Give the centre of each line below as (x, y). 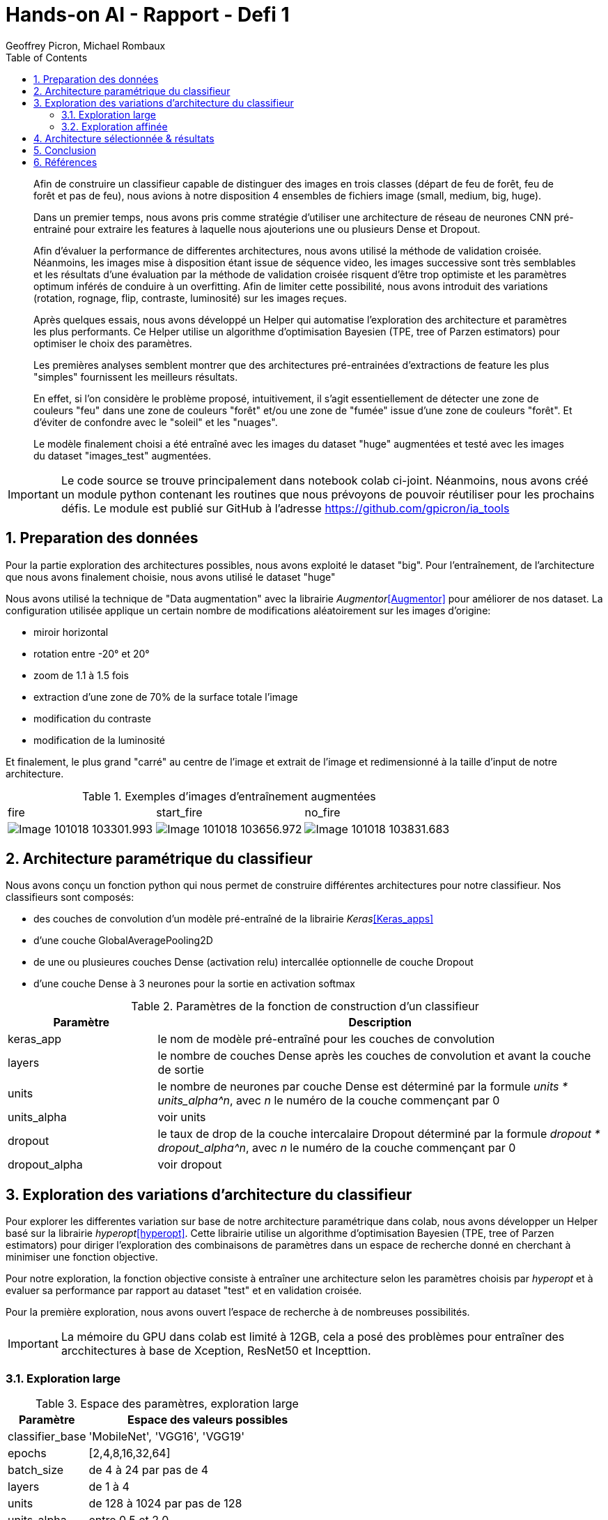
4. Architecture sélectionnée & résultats (124, 138)
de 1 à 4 (109, 1487)
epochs (27, 1453)
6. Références (65, 162)
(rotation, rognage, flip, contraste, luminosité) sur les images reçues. (190, 298)
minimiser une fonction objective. (82, 1257)
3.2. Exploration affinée (115, 126)
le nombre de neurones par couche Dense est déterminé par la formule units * (363, 1087)
